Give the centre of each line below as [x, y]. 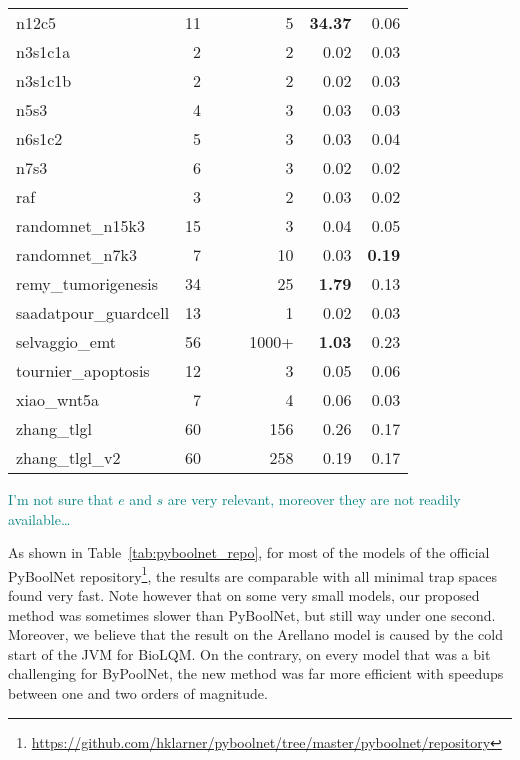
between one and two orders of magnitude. [138, 693]
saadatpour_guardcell [93, 312]
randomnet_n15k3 [80, 225]
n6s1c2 [39, 138]
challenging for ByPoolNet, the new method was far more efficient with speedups [256, 673]
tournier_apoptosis [83, 370]
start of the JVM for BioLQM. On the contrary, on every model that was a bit [249, 653]
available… [39, 518]
